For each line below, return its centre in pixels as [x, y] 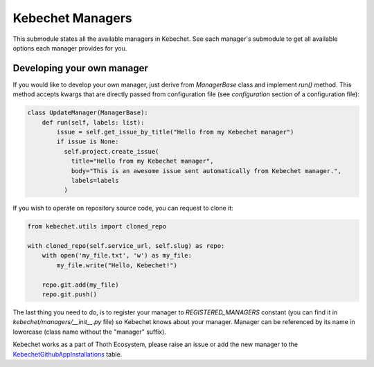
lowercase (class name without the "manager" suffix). [89, 332]
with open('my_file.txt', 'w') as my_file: [117, 256]
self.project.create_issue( [111, 151]
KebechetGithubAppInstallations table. [68, 354]
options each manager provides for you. [70, 48]
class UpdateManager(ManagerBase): [88, 113]
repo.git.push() [69, 295]
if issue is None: [88, 142]
